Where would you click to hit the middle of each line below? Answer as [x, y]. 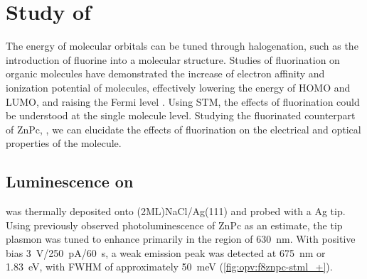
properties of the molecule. [64, 143]
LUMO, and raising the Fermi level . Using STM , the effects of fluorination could [183, 101]
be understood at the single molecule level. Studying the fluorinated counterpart [181, 115]
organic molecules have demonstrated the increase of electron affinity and [165, 73]
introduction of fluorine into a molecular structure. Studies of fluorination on [173, 59]
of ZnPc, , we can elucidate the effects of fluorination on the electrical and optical [183, 129]
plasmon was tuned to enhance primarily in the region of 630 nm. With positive [181, 239]
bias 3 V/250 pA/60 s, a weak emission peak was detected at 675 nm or [166, 252]
